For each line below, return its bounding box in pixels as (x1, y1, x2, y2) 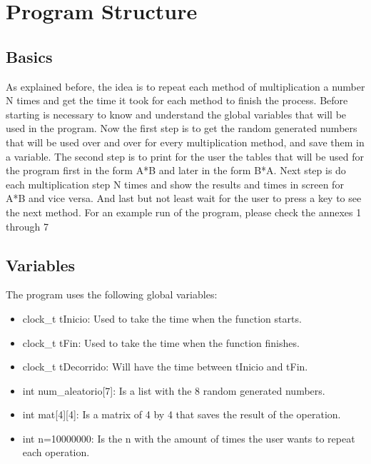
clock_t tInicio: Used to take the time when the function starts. (22, 311, 302, 326)
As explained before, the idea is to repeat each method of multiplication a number (6, 79, 365, 94)
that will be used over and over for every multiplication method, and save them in (6, 134, 365, 149)
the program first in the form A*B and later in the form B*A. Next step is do (6, 163, 346, 178)
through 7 (6, 218, 49, 233)
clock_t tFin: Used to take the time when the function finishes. (22, 335, 300, 350)
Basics (6, 45, 53, 67)
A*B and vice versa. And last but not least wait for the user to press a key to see (6, 191, 362, 206)
